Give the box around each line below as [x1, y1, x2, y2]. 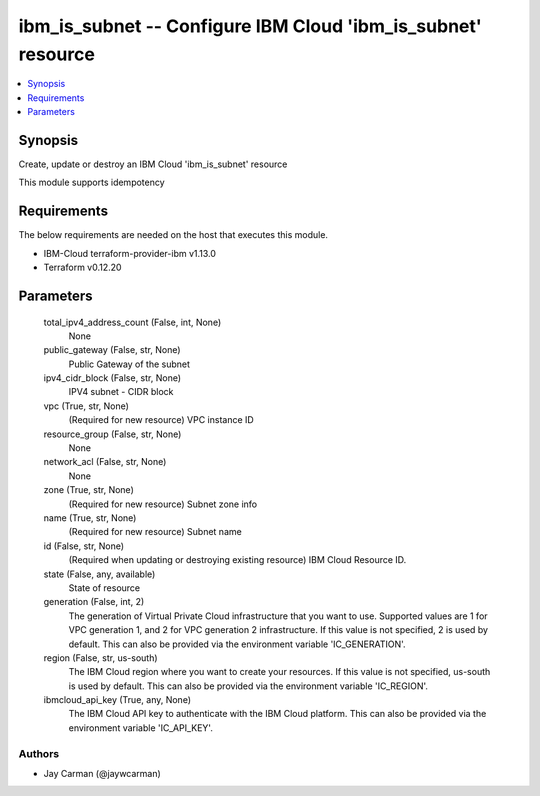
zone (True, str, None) [43, 484, 134, 496]
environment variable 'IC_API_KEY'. [68, 721, 214, 734]
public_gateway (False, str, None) [43, 344, 181, 356]
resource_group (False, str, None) [43, 428, 182, 440]
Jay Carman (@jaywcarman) [43, 767, 162, 779]
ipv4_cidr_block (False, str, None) [43, 372, 182, 384]
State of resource [68, 581, 141, 594]
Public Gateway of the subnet [68, 358, 190, 370]
